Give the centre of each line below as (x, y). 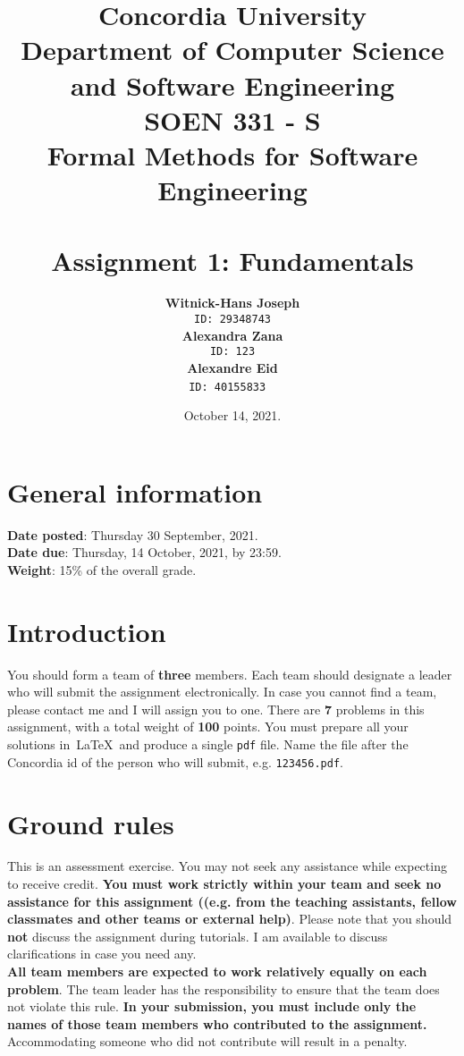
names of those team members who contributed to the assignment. (217, 1023)
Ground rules (91, 823)
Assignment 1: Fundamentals (232, 260)
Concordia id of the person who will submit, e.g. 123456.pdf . (175, 761)
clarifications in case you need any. (102, 954)
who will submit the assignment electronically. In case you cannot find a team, (222, 692)
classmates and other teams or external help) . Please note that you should (230, 919)
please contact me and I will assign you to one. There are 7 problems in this (216, 709)
